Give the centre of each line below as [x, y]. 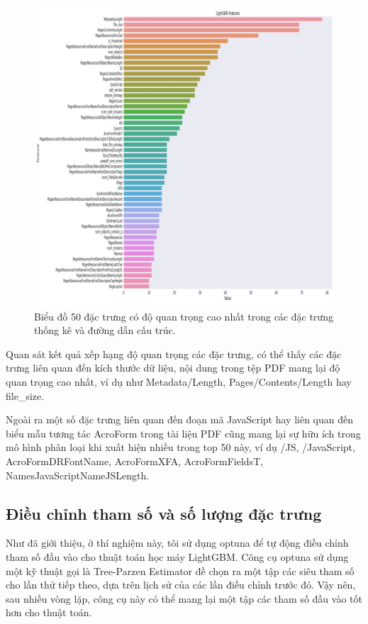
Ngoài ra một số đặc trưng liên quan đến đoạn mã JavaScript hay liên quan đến [180, 419]
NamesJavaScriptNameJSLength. [78, 475]
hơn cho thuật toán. [49, 612]
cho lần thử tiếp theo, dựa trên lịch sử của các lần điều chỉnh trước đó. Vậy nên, [181, 585]
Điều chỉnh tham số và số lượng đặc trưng [164, 513]
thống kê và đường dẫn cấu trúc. [105, 330]
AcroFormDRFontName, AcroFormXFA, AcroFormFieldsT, [135, 461]
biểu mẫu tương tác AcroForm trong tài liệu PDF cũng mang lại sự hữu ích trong [183, 433]
